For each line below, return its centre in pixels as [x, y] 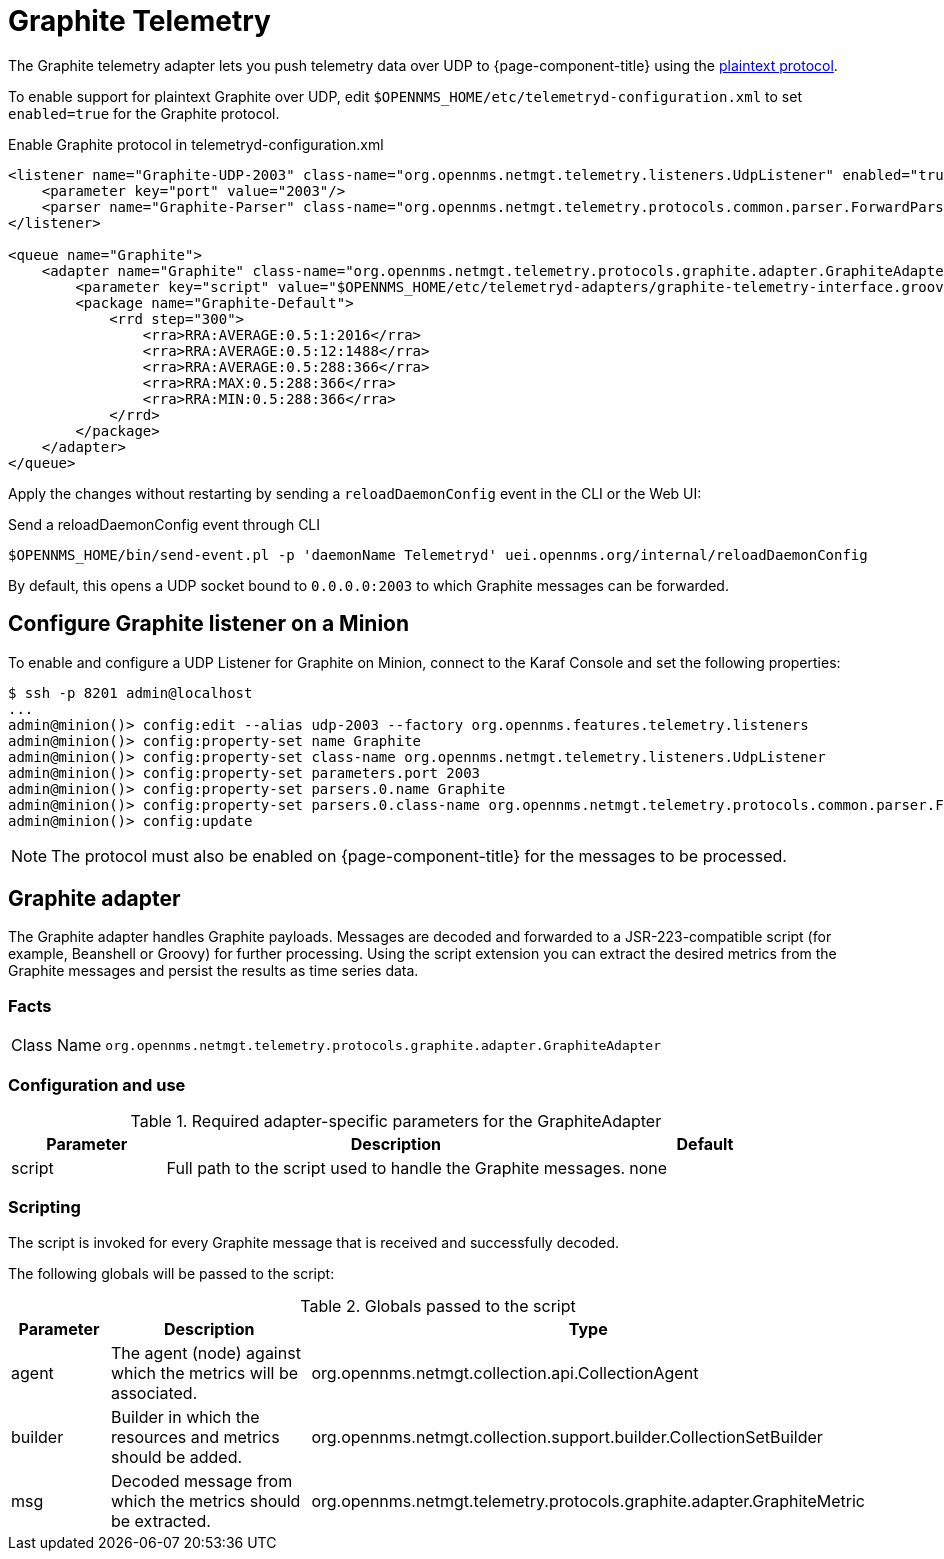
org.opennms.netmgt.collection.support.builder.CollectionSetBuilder [567, 1436]
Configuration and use [97, 1084]
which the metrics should [205, 1500]
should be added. [176, 1456]
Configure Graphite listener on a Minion [209, 624]
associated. [154, 1392]
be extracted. [160, 1520]
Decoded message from [201, 1480]
